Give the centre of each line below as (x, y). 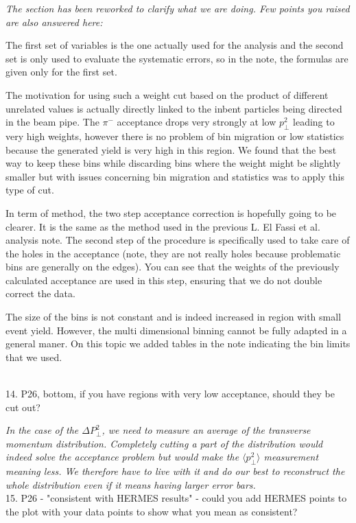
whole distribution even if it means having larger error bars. (131, 484)
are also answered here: (54, 22)
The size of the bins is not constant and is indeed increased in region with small (174, 317)
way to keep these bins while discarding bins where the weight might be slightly (173, 163)
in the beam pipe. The (52, 122)
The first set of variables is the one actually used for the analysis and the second (175, 45)
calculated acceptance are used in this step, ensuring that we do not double (164, 280)
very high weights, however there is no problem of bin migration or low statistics (175, 136)
